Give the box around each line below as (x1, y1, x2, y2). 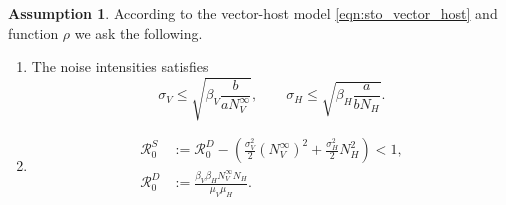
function (8, 22, 59, 43)
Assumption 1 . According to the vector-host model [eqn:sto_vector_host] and (8, 3, 498, 23)
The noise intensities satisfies (31, 56, 209, 77)
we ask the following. (74, 22, 203, 43)
